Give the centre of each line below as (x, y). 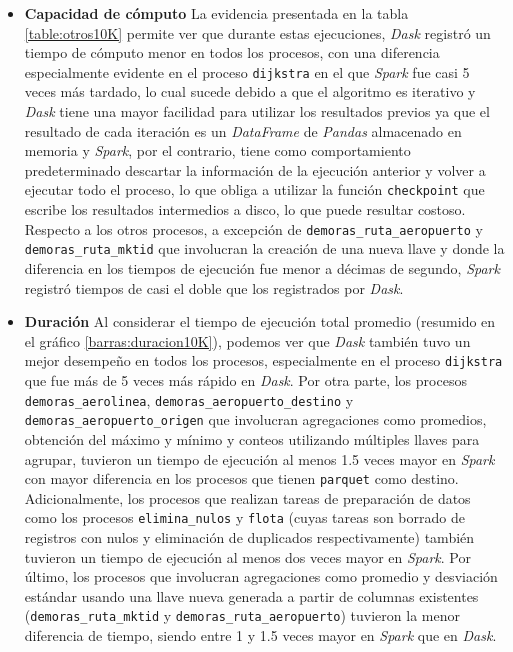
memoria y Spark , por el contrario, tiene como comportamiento (217, 150)
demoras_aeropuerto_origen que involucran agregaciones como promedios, (255, 419)
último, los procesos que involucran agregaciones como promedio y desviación (261, 576)
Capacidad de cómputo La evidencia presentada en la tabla (216, 13)
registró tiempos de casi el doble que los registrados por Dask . (214, 287)
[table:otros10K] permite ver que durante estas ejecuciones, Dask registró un (257, 32)
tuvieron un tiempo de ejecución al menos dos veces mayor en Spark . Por (247, 556)
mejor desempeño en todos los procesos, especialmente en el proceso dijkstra (263, 360)
